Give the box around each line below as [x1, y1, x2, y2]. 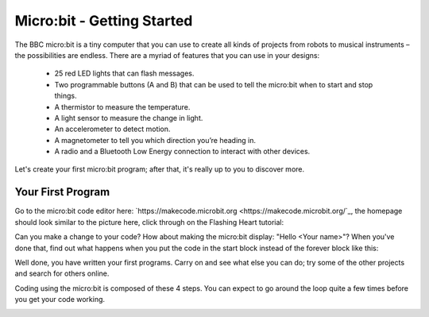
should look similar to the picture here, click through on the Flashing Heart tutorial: [14, 217, 284, 226]
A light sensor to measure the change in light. [54, 113, 203, 122]
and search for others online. [14, 269, 110, 278]
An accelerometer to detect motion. [54, 124, 171, 134]
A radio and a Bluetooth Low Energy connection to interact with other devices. [54, 147, 311, 157]
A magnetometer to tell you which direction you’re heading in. [54, 135, 257, 145]
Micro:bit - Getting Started [14, 12, 193, 29]
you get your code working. [14, 295, 106, 304]
